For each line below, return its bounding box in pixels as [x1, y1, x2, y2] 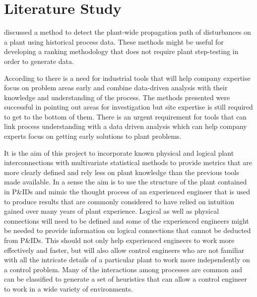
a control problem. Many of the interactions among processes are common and [4, 264, 242, 274]
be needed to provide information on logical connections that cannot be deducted [4, 225, 251, 236]
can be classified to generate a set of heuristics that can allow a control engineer [4, 274, 247, 284]
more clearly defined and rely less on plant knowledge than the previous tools [4, 167, 239, 177]
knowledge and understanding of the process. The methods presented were [4, 92, 230, 102]
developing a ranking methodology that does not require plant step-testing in [4, 46, 239, 57]
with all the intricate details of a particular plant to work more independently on [4, 254, 250, 265]
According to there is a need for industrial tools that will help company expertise [4, 72, 251, 83]
